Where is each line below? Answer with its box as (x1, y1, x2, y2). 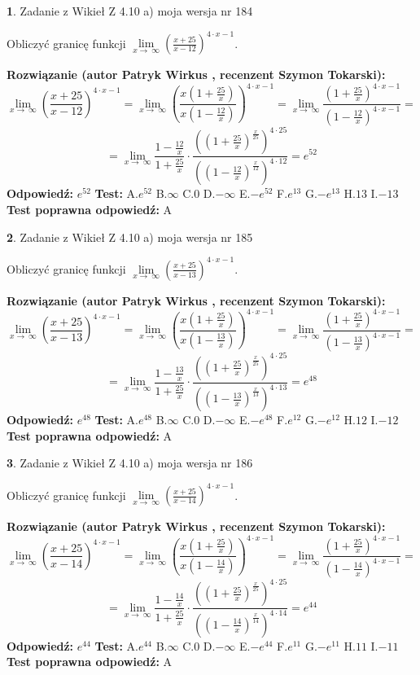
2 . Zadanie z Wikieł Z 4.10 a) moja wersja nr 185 (7, 228, 253, 245)
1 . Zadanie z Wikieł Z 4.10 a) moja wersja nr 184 (7, 2, 253, 19)
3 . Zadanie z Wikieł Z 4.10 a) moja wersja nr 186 (7, 454, 253, 471)
